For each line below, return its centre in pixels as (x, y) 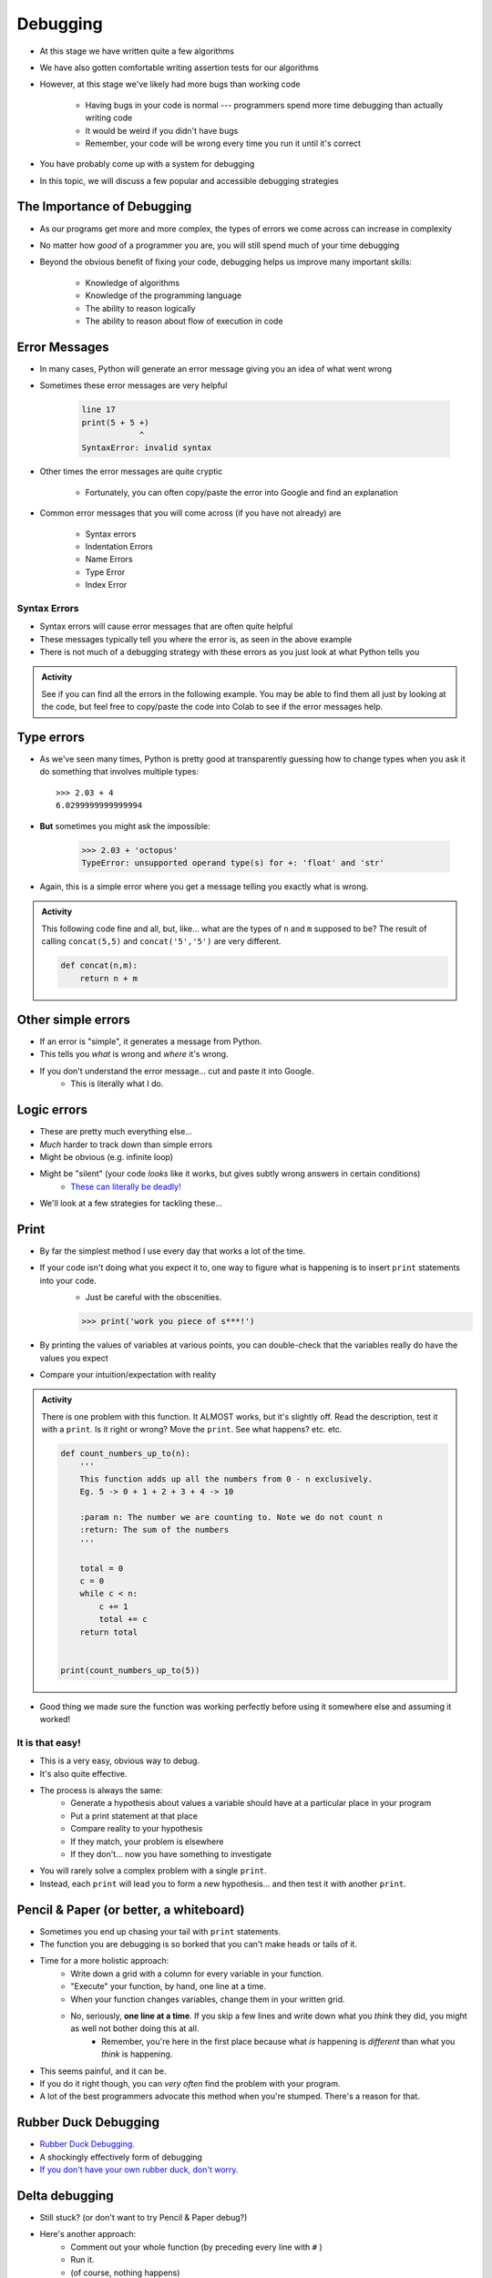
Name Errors (109, 559)
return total (109, 1632)
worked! (55, 1719)
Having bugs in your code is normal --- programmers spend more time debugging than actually (264, 105)
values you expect (74, 1358)
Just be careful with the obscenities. (154, 1298)
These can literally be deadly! (126, 1186)
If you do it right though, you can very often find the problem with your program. (190, 2083)
